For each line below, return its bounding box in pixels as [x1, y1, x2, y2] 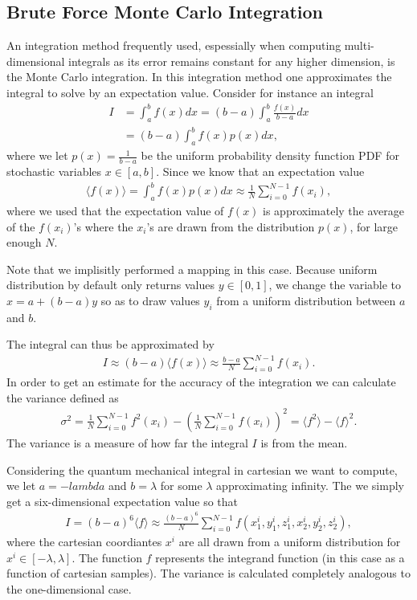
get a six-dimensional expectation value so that [6, 492, 238, 509]
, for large [350, 218, 399, 235]
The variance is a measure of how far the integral [6, 434, 248, 451]
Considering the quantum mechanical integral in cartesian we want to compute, [6, 461, 398, 478]
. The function [72, 549, 142, 565]
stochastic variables [6, 163, 102, 180]
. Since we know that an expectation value [156, 163, 365, 180]
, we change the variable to [268, 276, 402, 293]
